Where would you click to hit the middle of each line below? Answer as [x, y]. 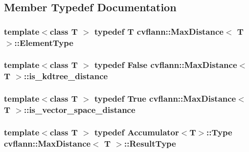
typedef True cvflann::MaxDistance [165, 98]
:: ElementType [44, 42]
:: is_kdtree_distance [66, 76]
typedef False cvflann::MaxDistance [166, 65]
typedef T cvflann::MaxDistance [159, 31]
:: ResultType [150, 143]
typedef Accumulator [137, 132]
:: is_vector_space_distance [79, 110]
